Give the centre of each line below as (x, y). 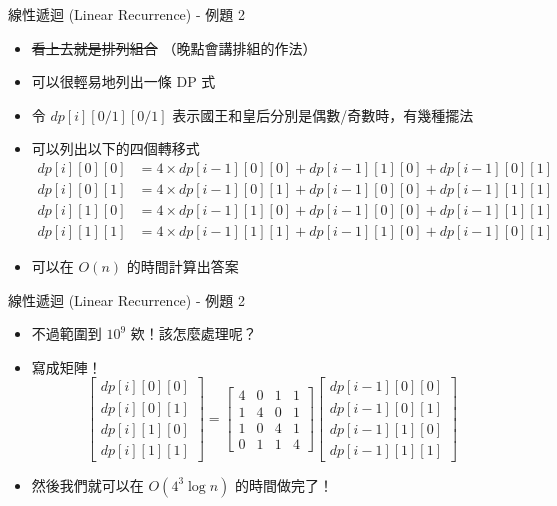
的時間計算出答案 (182, 266)
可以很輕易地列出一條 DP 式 (123, 81)
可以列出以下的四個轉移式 (115, 148)
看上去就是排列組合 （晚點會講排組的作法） (174, 47)
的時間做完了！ (284, 484)
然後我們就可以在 (87, 484)
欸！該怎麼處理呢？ (193, 333)
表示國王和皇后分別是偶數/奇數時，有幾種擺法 (323, 114)
